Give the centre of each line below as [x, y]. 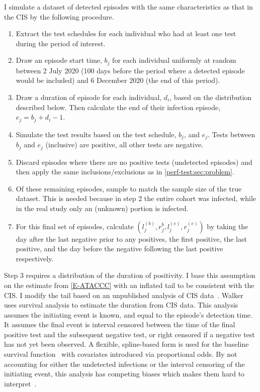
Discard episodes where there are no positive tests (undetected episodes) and [134, 162]
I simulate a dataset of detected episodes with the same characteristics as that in [128, 7]
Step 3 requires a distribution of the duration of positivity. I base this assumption [130, 275]
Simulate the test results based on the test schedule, [96, 134]
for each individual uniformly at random [174, 60]
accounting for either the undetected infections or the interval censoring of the [124, 364]
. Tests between [232, 134]
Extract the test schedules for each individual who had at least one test [126, 33]
